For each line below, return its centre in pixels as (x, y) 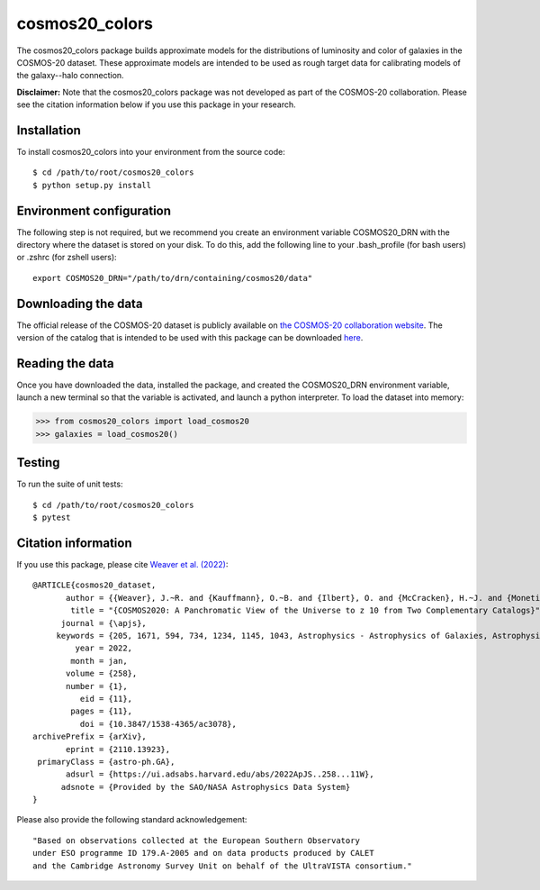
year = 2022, (104, 648)
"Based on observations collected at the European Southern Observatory (196, 840)
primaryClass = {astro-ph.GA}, (106, 762)
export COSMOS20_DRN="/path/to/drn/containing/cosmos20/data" (173, 278)
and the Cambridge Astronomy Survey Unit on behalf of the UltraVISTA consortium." (223, 866)
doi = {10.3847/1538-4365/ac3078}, (158, 724)
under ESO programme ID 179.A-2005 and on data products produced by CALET (203, 853)
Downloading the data (80, 303)
